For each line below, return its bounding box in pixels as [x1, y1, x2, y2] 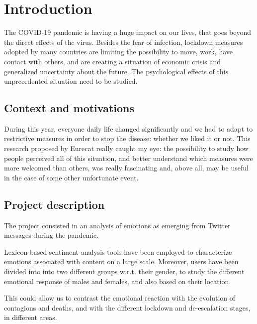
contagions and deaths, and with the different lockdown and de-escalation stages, [4, 302, 251, 313]
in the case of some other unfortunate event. [4, 172, 139, 182]
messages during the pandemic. [4, 230, 99, 240]
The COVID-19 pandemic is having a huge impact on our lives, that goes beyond [4, 27, 252, 37]
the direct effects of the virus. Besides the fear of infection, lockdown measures [4, 36, 243, 47]
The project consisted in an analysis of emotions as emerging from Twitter [4, 220, 231, 230]
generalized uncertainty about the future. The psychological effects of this [4, 66, 229, 76]
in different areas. [4, 312, 57, 323]
